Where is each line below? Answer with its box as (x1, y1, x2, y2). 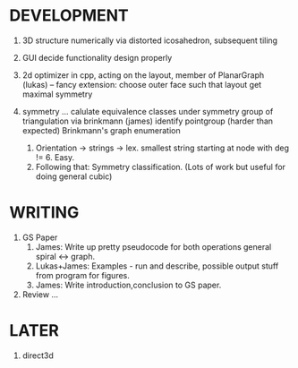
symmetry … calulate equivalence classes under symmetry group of (21, 106, 274, 116)
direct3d (21, 350, 54, 361)
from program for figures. (35, 270, 130, 280)
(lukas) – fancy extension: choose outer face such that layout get (21, 79, 262, 90)
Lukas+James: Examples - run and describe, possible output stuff (35, 261, 279, 271)
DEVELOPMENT (9, 5, 130, 26)
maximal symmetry (21, 89, 93, 99)
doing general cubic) (35, 171, 113, 182)
